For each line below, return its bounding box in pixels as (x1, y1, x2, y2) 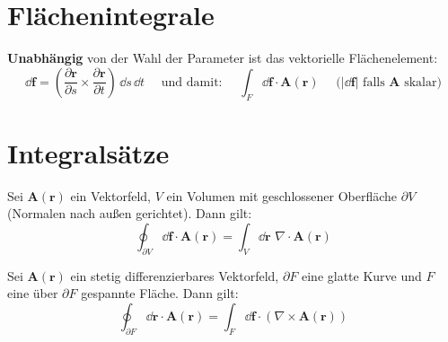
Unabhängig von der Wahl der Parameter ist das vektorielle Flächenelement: (7, 48, 438, 67)
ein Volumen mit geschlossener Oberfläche (166, 186, 398, 205)
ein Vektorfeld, (70, 186, 152, 205)
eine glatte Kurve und (301, 266, 422, 285)
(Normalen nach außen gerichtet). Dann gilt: (7, 204, 252, 223)
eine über (7, 284, 58, 303)
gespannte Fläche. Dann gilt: (81, 284, 239, 303)
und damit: (161, 75, 223, 89)
